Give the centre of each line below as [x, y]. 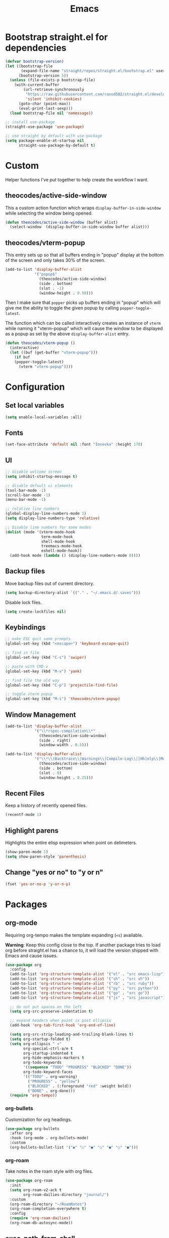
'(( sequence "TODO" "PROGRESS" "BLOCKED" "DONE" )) [77, 1067]
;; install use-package [30, 122]
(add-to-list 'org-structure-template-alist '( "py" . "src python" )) [84, 988]
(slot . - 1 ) [52, 288]
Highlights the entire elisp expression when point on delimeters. [71, 843]
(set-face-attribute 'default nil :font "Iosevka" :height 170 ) [74, 444]
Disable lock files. [23, 602]
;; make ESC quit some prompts [38, 639]
